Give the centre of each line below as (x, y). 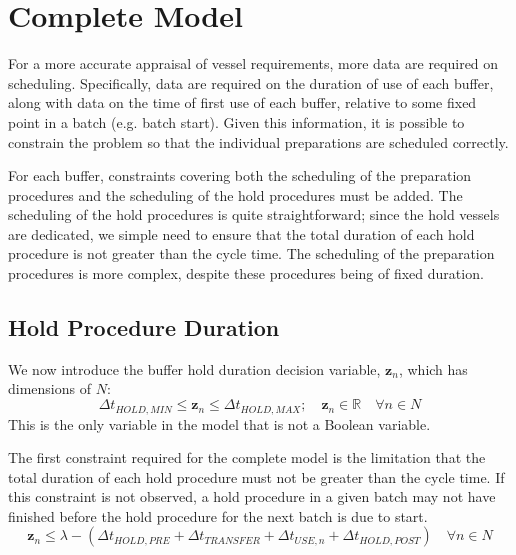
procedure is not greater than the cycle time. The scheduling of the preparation (251, 253)
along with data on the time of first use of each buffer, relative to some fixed (242, 102)
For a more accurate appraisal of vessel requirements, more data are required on (253, 63)
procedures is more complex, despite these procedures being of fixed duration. (246, 273)
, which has (433, 368)
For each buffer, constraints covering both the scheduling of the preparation (240, 175)
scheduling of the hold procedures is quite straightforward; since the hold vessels (254, 214)
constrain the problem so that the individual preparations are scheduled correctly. (258, 141)
